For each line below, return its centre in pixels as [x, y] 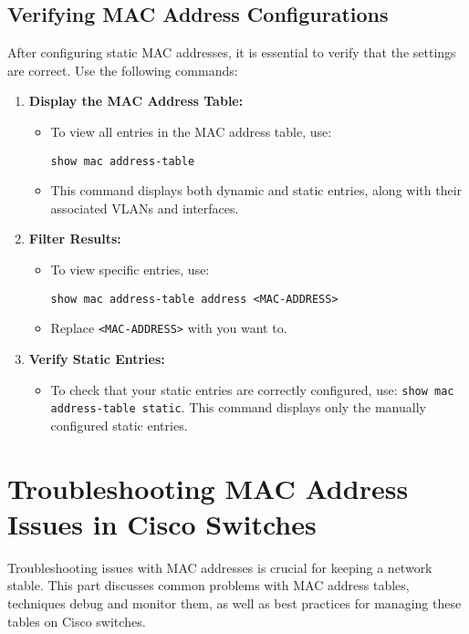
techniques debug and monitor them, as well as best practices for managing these [234, 603]
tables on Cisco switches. [77, 621]
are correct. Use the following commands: [123, 70]
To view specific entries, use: [130, 270]
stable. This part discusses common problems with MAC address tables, [208, 585]
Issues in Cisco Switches [162, 523]
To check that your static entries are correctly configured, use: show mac [252, 389]
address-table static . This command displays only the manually [238, 407]
